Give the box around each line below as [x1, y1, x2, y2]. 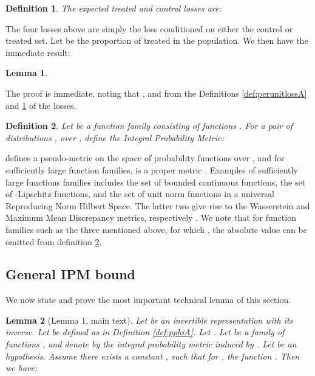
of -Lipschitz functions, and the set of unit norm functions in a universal [5, 187, 274, 200]
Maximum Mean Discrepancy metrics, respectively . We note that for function [5, 211, 296, 224]
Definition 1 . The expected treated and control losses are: [5, 2, 222, 14]
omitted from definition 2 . [5, 235, 102, 248]
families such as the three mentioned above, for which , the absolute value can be [5, 223, 307, 235]
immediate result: [5, 46, 70, 58]
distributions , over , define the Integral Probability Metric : [5, 131, 224, 144]
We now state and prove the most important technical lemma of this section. [5, 293, 291, 306]
